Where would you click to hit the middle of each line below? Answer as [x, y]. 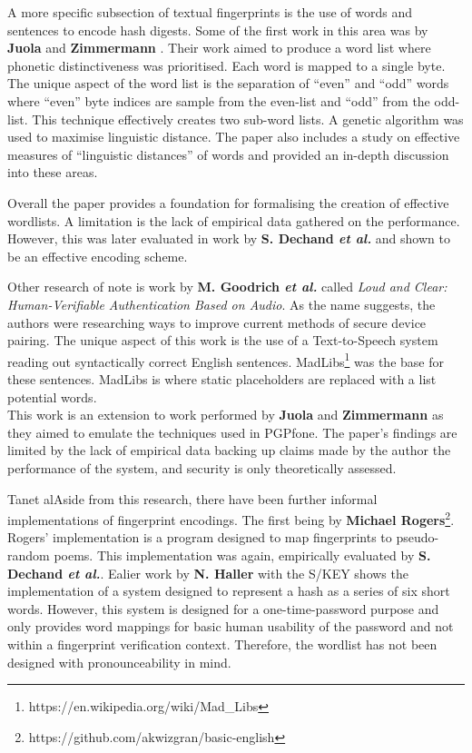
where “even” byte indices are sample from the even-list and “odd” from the [219, 100]
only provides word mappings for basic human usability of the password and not [231, 626]
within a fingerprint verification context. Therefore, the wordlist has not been [222, 644]
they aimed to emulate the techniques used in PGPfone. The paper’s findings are [232, 432]
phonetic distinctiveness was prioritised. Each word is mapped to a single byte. [226, 65]
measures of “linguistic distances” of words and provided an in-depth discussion [228, 154]
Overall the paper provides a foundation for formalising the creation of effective [228, 202]
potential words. [52, 396]
